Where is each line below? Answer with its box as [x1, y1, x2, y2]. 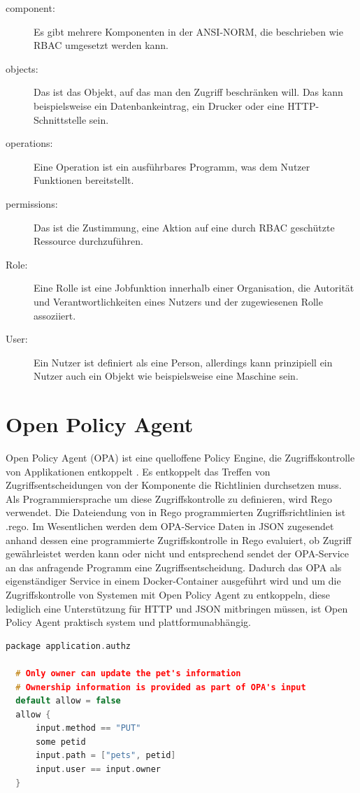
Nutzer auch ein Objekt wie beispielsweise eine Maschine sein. [34, 369, 298, 383]
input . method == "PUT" [35, 723, 141, 734]
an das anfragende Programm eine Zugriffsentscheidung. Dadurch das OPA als [6, 559, 342, 574]
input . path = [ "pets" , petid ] [35, 750, 176, 761]
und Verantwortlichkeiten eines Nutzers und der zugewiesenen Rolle [34, 294, 323, 308]
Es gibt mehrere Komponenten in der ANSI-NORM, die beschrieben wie [34, 24, 343, 38]
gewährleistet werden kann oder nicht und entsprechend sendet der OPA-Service [6, 546, 350, 561]
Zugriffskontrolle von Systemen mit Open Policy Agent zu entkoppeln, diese [6, 587, 331, 601]
